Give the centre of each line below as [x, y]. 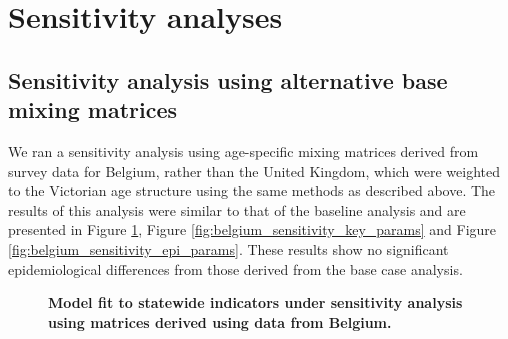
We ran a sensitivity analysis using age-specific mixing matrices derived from [243, 150]
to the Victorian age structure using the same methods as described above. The [252, 190]
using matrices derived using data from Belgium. [220, 321]
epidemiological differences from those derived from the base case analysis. [235, 268]
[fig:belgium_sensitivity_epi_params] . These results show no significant [228, 248]
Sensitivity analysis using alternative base [228, 79]
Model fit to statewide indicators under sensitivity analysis [255, 302]
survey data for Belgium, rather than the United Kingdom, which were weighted [254, 170]
